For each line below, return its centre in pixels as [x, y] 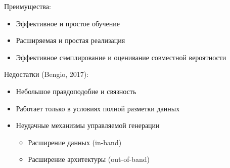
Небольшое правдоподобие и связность [76, 91]
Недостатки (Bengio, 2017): [47, 74]
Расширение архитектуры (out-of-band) [89, 159]
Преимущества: [28, 6]
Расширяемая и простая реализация [71, 40]
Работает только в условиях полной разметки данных [98, 108]
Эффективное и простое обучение [68, 23]
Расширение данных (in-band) [75, 142]
